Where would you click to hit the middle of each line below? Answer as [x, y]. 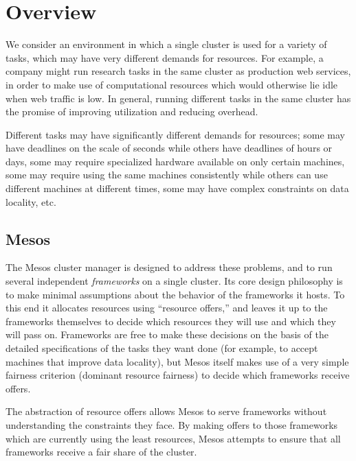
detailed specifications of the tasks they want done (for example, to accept [162, 348]
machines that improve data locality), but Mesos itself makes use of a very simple [177, 361]
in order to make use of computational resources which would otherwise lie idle [172, 84]
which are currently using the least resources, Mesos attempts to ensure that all [173, 438]
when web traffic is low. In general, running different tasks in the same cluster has [178, 98]
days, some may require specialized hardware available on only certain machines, [175, 161]
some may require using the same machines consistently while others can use [167, 175]
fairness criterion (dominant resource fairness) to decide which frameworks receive [178, 375]
